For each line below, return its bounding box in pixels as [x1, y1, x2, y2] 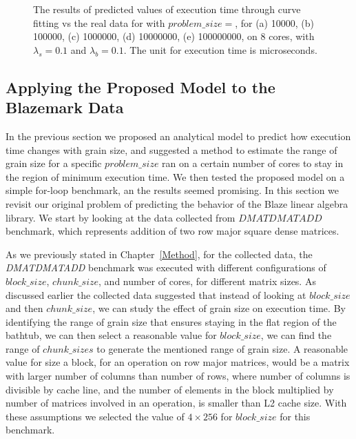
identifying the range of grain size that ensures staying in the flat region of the [6, 314, 337, 329]
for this [280, 409, 311, 423]
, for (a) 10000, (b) [235, 15, 314, 30]
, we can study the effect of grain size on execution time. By [92, 301, 346, 315]
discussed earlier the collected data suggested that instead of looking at [6, 287, 306, 302]
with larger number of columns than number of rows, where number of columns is [6, 369, 350, 383]
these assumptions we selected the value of [6, 409, 185, 423]
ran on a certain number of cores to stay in [162, 156, 344, 170]
